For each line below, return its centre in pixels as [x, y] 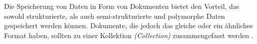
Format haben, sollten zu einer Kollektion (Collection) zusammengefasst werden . [129, 35]
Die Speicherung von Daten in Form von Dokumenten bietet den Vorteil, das [122, 6]
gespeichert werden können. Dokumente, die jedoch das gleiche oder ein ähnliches [128, 25]
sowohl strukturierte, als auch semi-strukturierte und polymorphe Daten [114, 16]
